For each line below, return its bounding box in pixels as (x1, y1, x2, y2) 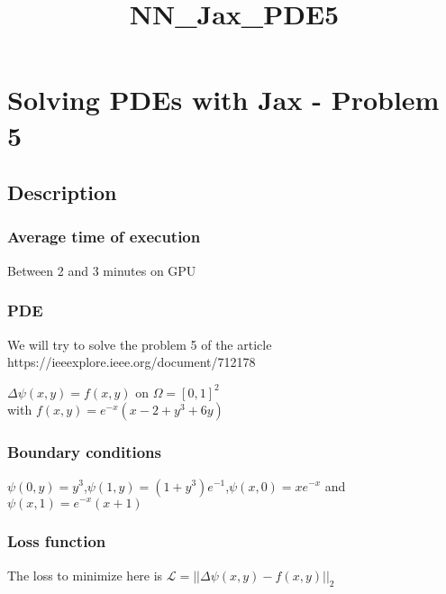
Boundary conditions (7, 441, 161, 463)
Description (7, 178, 117, 206)
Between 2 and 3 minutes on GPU (7, 260, 196, 279)
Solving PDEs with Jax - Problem (7, 81, 440, 118)
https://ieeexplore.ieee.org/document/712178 (7, 352, 256, 371)
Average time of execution (7, 225, 201, 248)
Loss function (7, 530, 106, 553)
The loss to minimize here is (7, 565, 163, 584)
